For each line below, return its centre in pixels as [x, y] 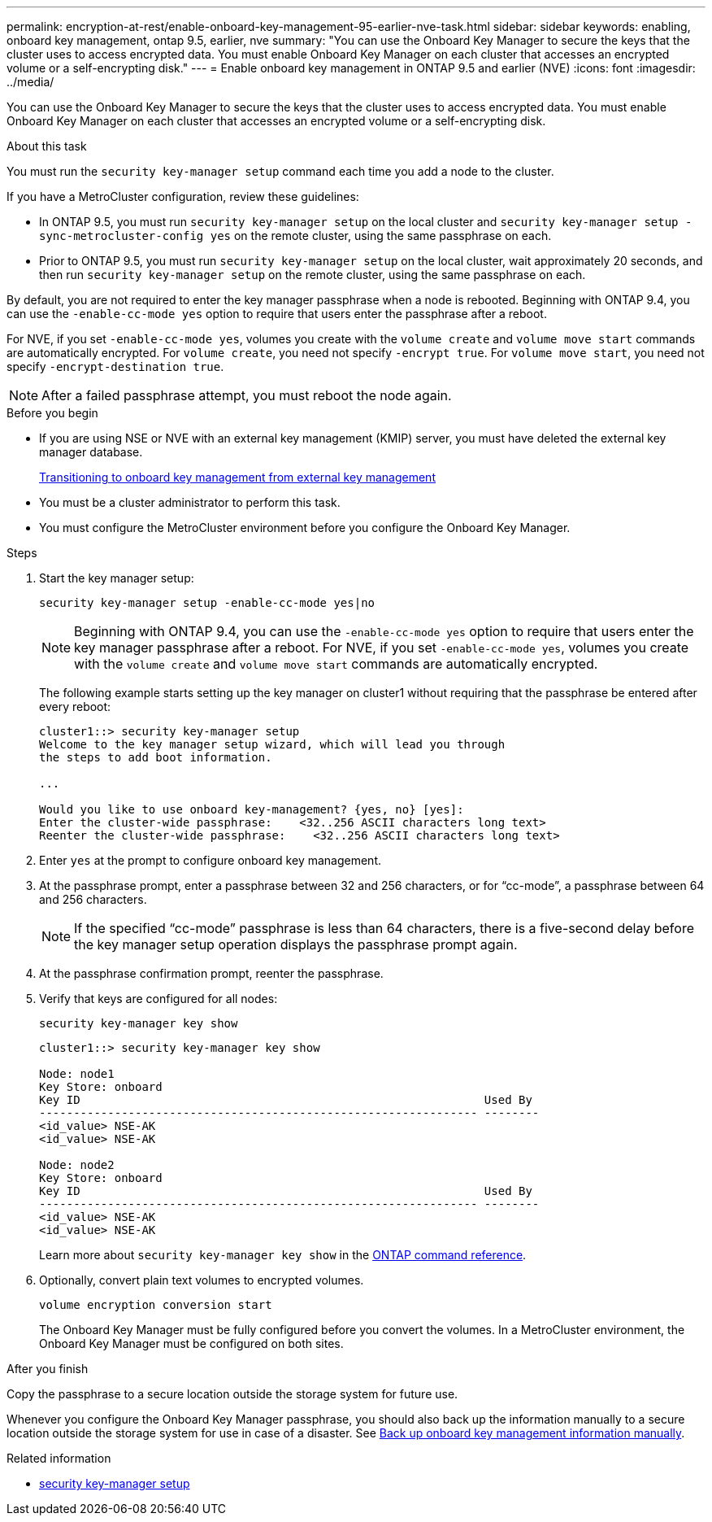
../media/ [30, 82]
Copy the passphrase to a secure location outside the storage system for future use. [232, 1394]
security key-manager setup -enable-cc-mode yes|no [207, 603]
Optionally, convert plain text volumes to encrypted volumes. [202, 1280]
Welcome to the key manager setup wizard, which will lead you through [272, 744]
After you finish [48, 1369]
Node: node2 [77, 1165]
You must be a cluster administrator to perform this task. [190, 502]
